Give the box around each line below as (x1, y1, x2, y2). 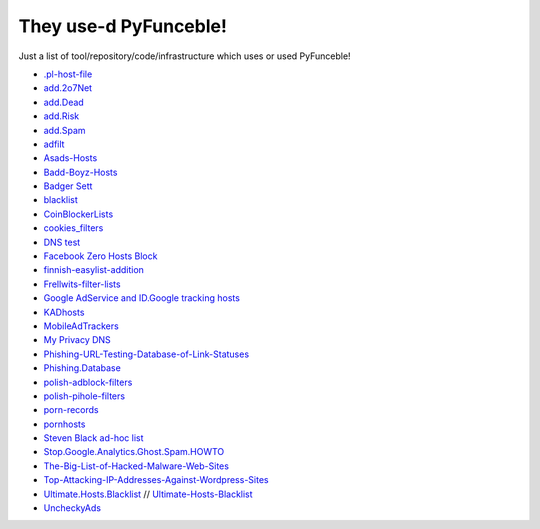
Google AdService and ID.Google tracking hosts (43, 292, 240, 304)
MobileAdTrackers (43, 320, 119, 332)
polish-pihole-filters (43, 390, 125, 402)
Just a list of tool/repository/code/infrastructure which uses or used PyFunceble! (18, 50, 351, 62)
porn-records (43, 404, 99, 416)
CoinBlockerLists (43, 208, 114, 220)
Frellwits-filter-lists (43, 278, 121, 290)
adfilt (43, 138, 65, 150)
